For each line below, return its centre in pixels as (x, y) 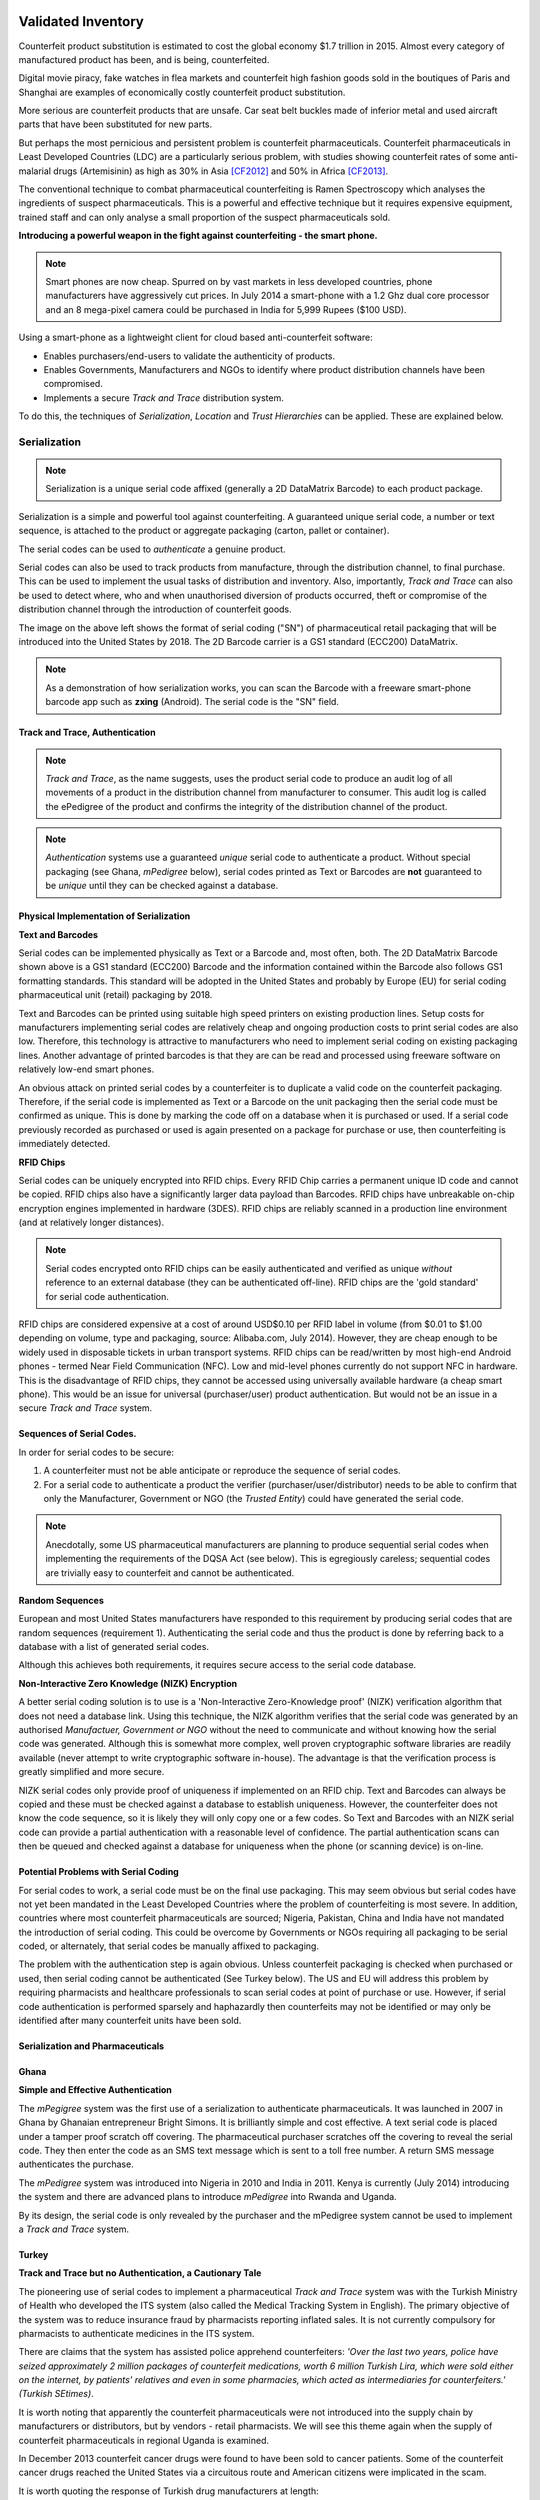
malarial (35, 171)
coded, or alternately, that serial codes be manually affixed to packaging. (169, 1946)
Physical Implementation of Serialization (104, 916)
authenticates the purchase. (76, 2164)
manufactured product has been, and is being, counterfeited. (144, 59)
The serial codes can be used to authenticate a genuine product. (152, 549)
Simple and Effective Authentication (95, 2090)
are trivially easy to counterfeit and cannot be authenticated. (170, 1572)
